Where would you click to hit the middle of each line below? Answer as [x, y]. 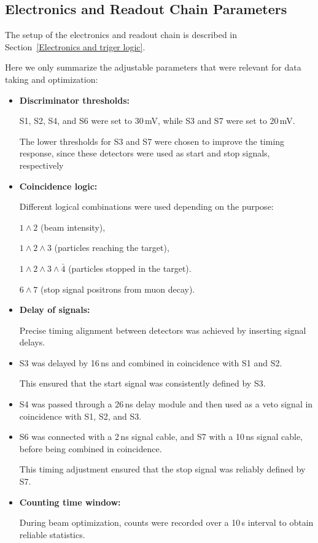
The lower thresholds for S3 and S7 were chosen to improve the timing [152, 141]
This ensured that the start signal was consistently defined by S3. [142, 383]
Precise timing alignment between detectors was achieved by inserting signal [163, 330]
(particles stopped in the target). [130, 268]
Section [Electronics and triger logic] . [75, 46]
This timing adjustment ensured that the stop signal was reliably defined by [162, 469]
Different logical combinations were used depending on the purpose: [146, 206]
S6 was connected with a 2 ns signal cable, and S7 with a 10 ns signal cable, [161, 437]
